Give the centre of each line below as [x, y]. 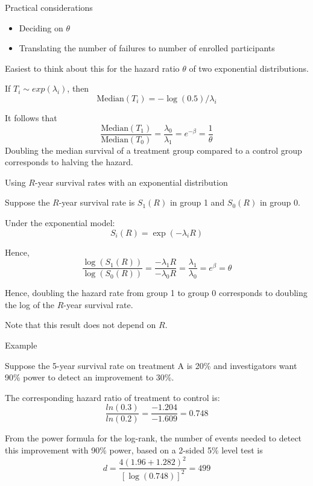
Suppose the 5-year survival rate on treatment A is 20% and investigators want [151, 365]
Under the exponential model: [60, 222]
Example [21, 345]
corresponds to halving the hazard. [69, 162]
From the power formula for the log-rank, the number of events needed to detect [153, 438]
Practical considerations [49, 7]
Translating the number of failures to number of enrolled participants [147, 48]
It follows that [31, 117]
